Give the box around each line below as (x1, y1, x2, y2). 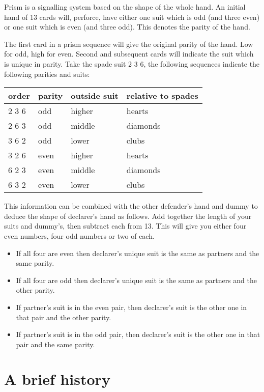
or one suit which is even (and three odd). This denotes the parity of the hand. (4, 21, 250, 32)
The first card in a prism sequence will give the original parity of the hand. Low (4, 38, 253, 49)
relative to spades (126, 90, 198, 102)
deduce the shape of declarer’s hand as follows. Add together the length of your (4, 210, 252, 221)
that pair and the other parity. (16, 312, 111, 322)
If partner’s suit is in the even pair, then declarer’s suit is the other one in (16, 301, 247, 312)
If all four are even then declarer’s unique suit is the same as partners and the (16, 247, 259, 258)
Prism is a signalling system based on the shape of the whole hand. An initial (4, 2, 246, 12)
